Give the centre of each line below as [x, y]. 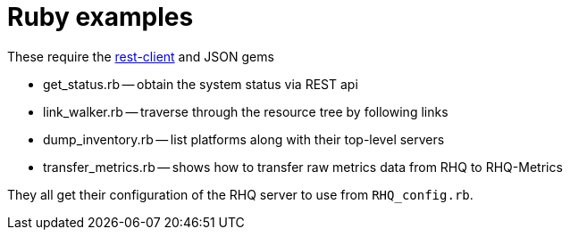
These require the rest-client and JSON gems [141, 56]
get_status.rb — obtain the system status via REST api [201, 84]
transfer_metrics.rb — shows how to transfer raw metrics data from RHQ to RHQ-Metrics [303, 167]
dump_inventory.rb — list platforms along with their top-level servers [244, 139]
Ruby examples [101, 17]
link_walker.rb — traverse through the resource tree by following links [246, 111]
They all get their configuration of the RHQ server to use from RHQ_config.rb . [240, 194]
